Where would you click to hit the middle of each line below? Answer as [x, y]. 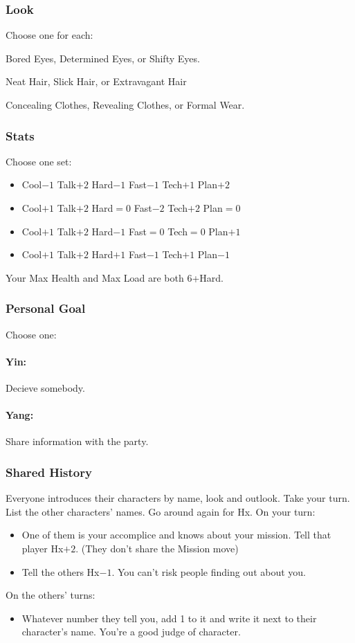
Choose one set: [39, 161]
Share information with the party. [77, 441]
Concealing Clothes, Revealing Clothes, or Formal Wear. [125, 105]
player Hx [43, 548]
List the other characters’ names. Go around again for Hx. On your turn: [161, 511]
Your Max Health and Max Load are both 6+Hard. [115, 277]
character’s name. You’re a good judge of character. [131, 632]
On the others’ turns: [51, 595]
